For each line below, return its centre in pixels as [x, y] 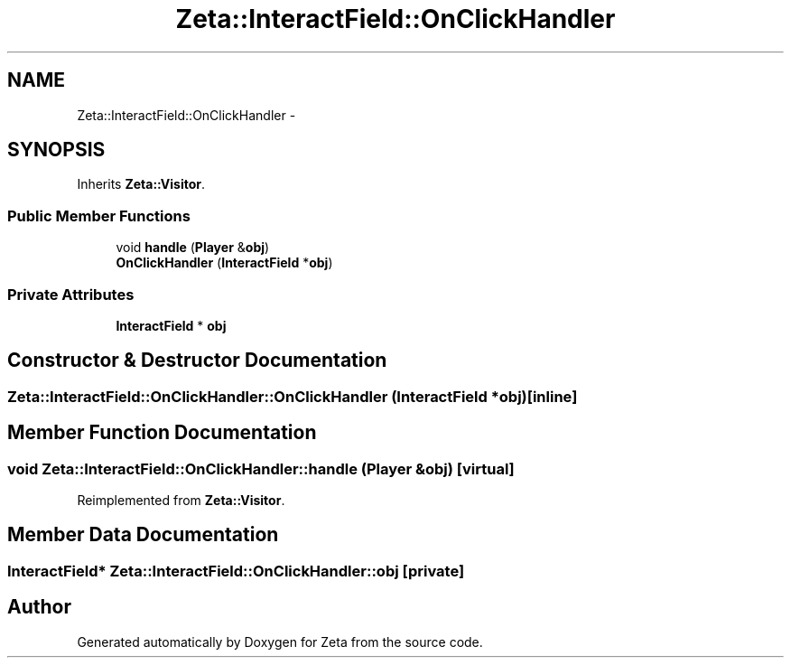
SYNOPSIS [56, 150]
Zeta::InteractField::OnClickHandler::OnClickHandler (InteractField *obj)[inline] [293, 396]
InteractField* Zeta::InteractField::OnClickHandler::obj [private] [236, 571]
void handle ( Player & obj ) [193, 248]
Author [39, 607]
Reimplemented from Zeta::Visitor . [181, 500]
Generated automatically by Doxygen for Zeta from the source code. [280, 642]
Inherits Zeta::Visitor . [141, 184]
